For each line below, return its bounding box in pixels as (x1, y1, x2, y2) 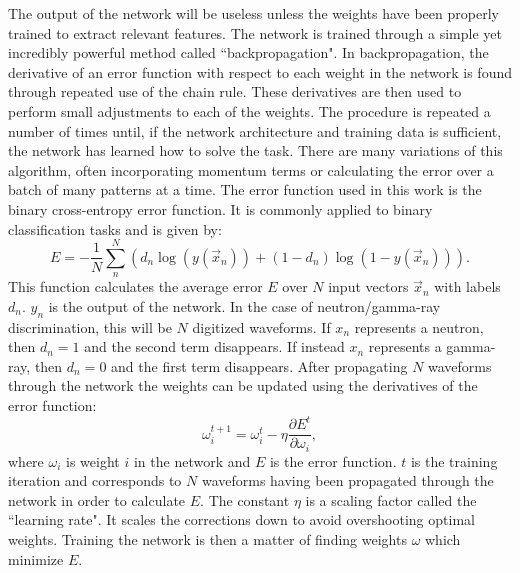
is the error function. (269, 450, 397, 471)
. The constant (200, 489, 290, 510)
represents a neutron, (354, 316, 484, 337)
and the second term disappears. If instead (84, 336, 345, 357)
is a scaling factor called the (305, 489, 477, 510)
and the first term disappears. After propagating (111, 355, 408, 376)
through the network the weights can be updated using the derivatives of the (8, 375, 478, 396)
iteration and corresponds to (8, 470, 182, 491)
